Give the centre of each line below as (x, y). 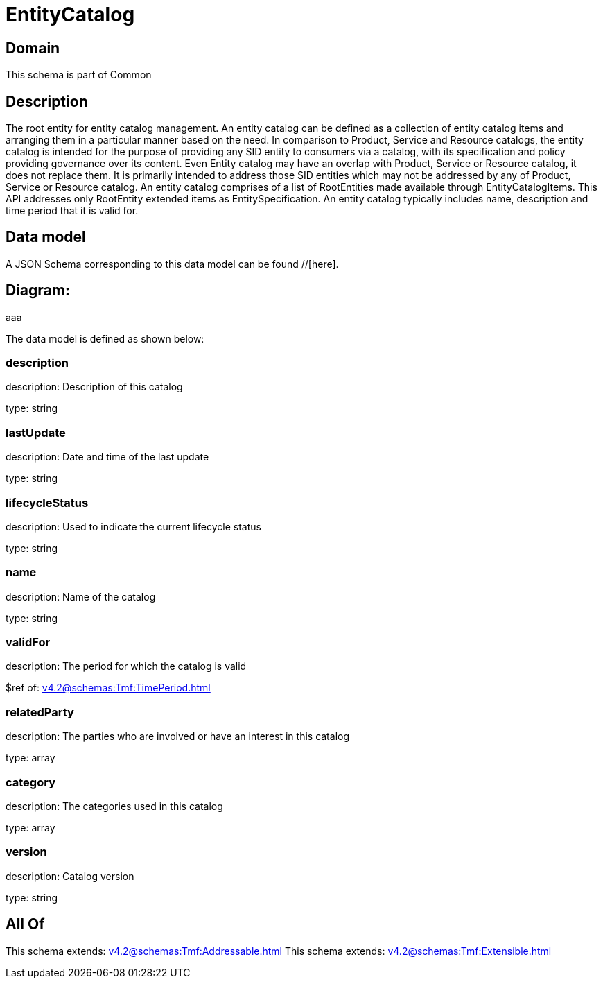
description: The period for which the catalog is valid (126, 666)
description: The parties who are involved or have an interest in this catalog (178, 736)
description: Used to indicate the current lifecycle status (133, 526)
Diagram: (38, 291)
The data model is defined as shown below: (105, 338)
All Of (25, 924)
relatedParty (40, 712)
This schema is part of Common (79, 75)
